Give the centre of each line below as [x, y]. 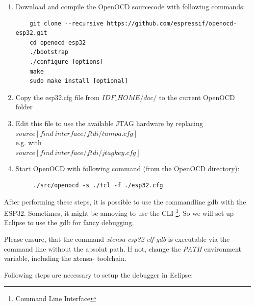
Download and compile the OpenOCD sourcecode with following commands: [130, 6]
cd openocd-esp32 [58, 42]
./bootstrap [49, 52]
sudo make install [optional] [79, 81]
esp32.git [31, 33]
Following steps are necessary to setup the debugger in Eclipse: [99, 274]
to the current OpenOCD [197, 97]
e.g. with [28, 142]
